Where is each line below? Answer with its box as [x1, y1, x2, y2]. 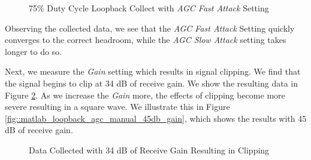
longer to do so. [5, 45, 62, 57]
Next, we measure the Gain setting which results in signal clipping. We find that [5, 65, 301, 78]
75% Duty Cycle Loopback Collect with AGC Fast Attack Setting [29, 2, 269, 14]
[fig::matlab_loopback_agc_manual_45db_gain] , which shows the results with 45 [5, 112, 307, 124]
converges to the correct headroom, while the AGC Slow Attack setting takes [5, 33, 286, 46]
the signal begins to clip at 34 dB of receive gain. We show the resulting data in [5, 76, 298, 89]
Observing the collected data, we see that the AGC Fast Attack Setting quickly [5, 21, 295, 34]
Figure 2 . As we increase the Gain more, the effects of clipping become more [5, 88, 285, 101]
